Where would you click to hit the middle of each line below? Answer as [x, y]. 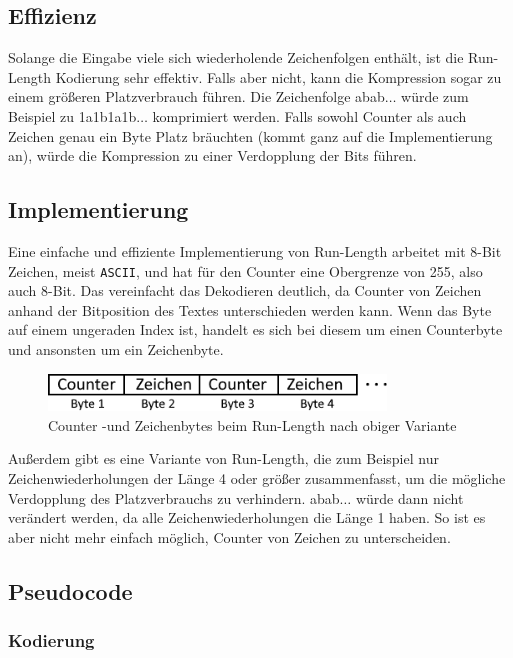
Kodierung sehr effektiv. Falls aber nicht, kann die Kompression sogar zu [278, 76]
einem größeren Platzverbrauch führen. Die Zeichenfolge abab [196, 96]
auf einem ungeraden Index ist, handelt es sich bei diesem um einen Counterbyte [255, 329]
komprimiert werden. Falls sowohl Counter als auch [309, 115]
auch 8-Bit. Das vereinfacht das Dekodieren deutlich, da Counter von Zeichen [245, 290]
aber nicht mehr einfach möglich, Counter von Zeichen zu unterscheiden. [229, 536]
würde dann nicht [409, 497]
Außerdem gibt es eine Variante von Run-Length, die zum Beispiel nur [223, 458]
